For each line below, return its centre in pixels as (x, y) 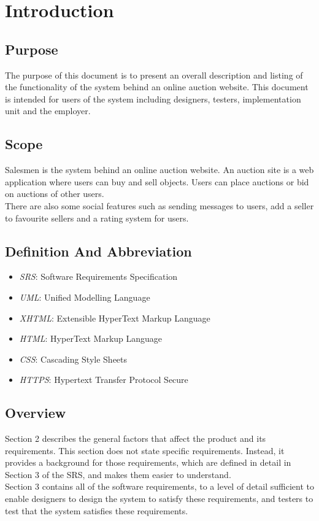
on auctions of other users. (55, 194)
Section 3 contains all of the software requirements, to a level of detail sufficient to (159, 486)
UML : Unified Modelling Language (85, 297)
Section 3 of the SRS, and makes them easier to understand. (118, 474)
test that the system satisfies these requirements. (97, 510)
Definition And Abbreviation (98, 251)
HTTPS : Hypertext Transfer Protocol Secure (104, 380)
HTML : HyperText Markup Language (91, 338)
